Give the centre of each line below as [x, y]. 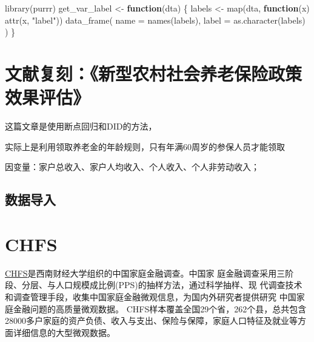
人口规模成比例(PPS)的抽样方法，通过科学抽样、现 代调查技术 [179, 285]
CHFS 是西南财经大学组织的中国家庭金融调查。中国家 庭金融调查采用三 [145, 273]
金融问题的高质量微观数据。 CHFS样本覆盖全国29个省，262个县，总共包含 [160, 308]
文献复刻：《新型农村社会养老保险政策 [154, 73]
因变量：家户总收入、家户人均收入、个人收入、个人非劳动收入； [132, 167]
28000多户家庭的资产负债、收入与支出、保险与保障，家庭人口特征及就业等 [151, 321]
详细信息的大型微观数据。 [64, 332]
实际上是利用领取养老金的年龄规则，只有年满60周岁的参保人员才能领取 [145, 146]
